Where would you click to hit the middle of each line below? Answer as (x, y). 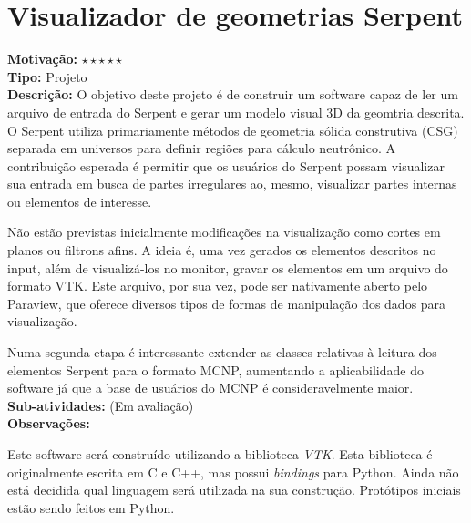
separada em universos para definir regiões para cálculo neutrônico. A (202, 148)
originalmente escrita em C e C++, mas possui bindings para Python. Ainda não (233, 472)
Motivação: (42, 59)
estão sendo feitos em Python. (91, 507)
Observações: (49, 423)
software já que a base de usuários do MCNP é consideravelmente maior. (210, 388)
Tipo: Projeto (47, 76)
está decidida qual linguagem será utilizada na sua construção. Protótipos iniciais (234, 490)
